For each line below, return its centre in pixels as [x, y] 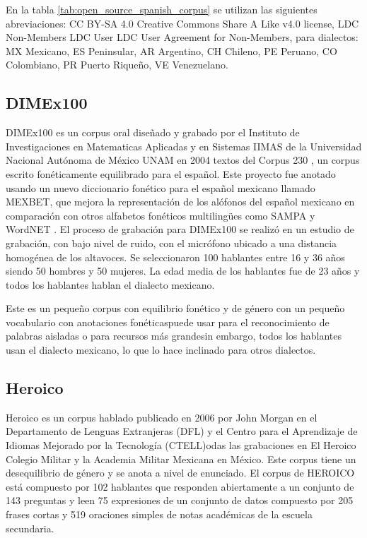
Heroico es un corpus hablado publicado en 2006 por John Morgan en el [162, 417]
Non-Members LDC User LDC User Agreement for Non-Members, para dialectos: [182, 37]
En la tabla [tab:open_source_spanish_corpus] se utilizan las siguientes [162, 9]
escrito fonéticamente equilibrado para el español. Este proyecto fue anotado [171, 173]
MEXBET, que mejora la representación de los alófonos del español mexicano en [180, 202]
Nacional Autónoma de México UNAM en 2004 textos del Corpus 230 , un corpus [183, 160]
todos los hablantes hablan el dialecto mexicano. [110, 284]
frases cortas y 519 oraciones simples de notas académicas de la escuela [159, 514]
